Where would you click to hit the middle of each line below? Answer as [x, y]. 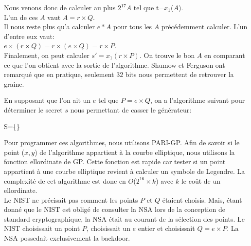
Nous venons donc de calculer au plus [60, 7]
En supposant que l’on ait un [47, 100]
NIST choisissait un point [42, 228]
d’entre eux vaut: [29, 36]
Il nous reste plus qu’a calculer [49, 27]
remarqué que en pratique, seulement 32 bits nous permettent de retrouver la [119, 74]
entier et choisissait [166, 228]
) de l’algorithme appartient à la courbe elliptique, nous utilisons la [135, 152]
